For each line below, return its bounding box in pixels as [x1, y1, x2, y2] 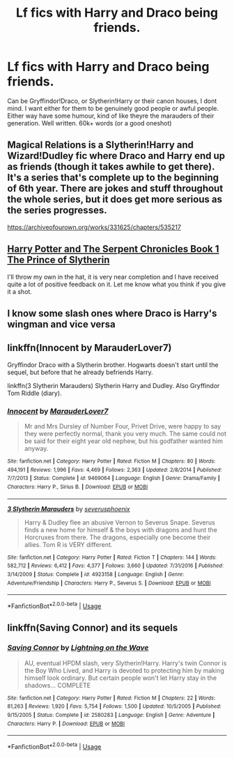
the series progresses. [7, 204, 107, 217]
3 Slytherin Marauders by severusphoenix [7, 504, 130, 513]
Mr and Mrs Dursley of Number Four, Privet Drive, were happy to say [24, 422, 221, 431]
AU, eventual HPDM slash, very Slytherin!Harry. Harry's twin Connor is [24, 658, 227, 667]
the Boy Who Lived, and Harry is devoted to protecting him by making [24, 666, 225, 674]
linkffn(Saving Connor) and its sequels [7, 622, 178, 634]
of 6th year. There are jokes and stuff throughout [7, 183, 224, 194]
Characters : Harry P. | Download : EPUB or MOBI [7, 720, 125, 727]
